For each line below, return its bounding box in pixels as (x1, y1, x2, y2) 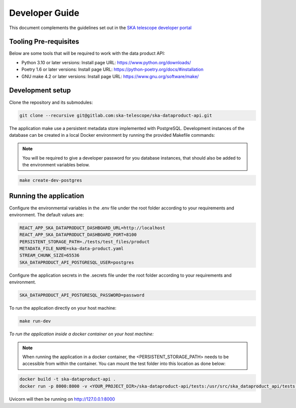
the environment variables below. (22, 162, 90, 168)
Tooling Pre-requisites (9, 38, 79, 46)
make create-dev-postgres (19, 178, 82, 183)
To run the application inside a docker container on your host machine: (9, 331, 154, 337)
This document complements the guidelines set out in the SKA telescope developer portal (9, 25, 192, 31)
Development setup (9, 86, 71, 95)
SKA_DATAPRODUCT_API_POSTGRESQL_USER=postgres (19, 259, 134, 265)
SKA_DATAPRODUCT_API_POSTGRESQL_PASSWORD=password (19, 292, 145, 298)
